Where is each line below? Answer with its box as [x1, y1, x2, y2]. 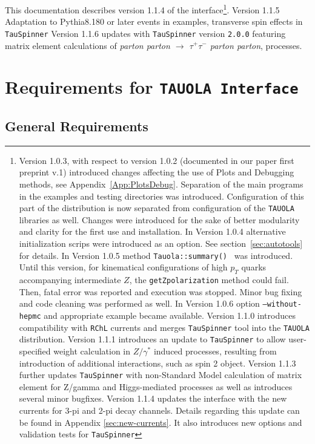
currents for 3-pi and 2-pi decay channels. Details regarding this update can [19, 403, 300, 416]
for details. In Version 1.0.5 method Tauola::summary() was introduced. [19, 249, 293, 261]
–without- [262, 300, 302, 309]
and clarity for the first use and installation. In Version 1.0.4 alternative [19, 225, 286, 238]
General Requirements [5, 116, 148, 135]
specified [19, 344, 51, 357]
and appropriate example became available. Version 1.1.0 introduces [44, 309, 296, 321]
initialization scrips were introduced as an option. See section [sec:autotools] [19, 237, 303, 250]
